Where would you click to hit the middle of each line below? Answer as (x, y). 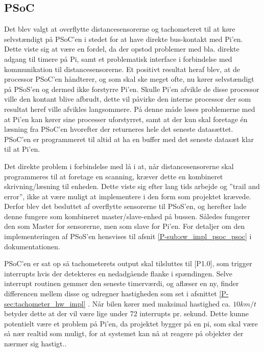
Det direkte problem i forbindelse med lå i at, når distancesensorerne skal (119, 166)
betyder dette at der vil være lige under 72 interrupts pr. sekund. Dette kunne (126, 313)
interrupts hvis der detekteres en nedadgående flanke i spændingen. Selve (118, 273)
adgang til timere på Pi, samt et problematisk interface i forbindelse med (118, 58)
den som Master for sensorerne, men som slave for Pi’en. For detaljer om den (125, 226)
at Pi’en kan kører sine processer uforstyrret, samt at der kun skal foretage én (126, 119)
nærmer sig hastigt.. (35, 344)
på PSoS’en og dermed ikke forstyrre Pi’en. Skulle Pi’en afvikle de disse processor (132, 89)
